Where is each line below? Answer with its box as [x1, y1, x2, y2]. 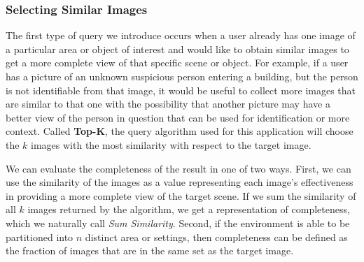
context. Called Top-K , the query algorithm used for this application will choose [6, 124, 353, 138]
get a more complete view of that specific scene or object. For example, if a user [6, 55, 349, 70]
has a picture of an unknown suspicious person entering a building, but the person [6, 69, 358, 83]
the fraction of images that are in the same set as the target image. [6, 243, 294, 258]
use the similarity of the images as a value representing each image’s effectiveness [6, 175, 353, 189]
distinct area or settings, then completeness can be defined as [85, 229, 348, 244]
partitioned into [6, 229, 73, 244]
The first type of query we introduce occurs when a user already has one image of [6, 28, 356, 43]
